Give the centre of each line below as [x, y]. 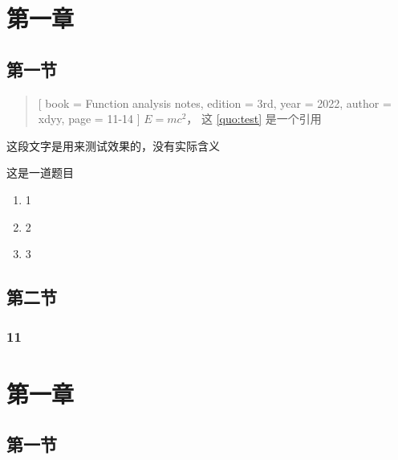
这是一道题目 [40, 172]
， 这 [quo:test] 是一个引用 [254, 119]
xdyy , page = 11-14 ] [89, 119]
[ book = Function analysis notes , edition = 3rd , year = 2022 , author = [215, 103]
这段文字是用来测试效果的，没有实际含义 [113, 145]
